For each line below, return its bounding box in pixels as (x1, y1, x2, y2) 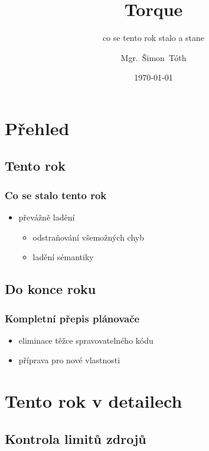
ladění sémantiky (32, 251, 94, 263)
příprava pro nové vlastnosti (18, 354, 120, 366)
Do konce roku (5, 280, 96, 298)
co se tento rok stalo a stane (102, 31, 205, 44)
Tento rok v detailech (5, 389, 182, 413)
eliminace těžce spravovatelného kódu (18, 334, 154, 346)
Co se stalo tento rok (5, 187, 107, 202)
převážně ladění (18, 211, 75, 223)
